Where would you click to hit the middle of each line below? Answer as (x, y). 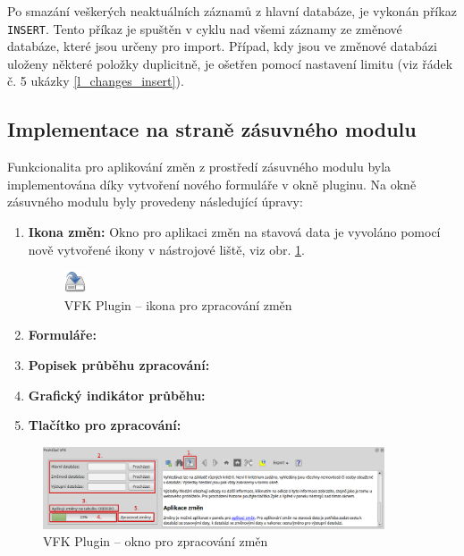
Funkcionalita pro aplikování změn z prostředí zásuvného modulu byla (199, 167)
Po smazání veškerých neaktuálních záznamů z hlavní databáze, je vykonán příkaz (232, 11)
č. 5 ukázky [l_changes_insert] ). (96, 81)
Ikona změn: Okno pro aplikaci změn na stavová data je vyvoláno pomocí (234, 232)
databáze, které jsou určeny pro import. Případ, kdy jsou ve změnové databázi (222, 46)
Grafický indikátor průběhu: (117, 395)
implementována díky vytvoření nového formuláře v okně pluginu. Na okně (212, 184)
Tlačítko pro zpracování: (105, 425)
